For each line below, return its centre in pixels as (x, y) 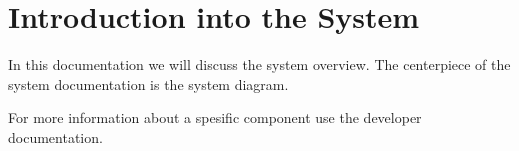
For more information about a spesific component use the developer (215, 117)
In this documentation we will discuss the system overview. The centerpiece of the (259, 64)
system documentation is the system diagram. (148, 83)
